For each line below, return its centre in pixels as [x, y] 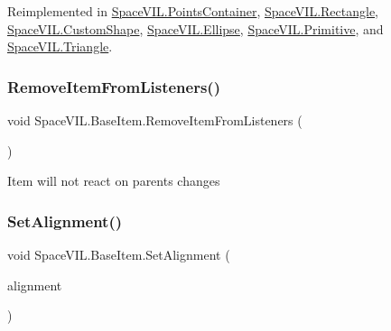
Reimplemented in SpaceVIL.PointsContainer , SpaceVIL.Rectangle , [193, 11]
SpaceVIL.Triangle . [60, 46]
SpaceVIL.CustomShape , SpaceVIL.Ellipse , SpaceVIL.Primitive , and [195, 28]
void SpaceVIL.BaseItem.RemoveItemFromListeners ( [155, 120]
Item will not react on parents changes [114, 181]
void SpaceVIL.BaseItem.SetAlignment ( [119, 254]
